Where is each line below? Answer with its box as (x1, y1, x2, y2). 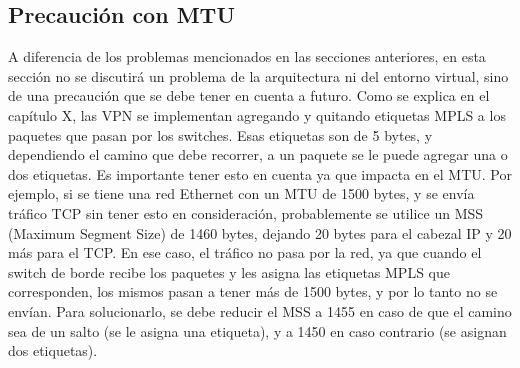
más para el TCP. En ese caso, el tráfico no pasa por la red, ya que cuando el (8, 242, 482, 263)
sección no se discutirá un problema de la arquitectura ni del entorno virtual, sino (8, 65, 509, 86)
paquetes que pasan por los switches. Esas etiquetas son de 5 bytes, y (8, 124, 433, 145)
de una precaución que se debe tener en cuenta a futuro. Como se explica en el (8, 85, 490, 106)
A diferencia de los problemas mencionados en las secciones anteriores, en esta (8, 46, 486, 67)
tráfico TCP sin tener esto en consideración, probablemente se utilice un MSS (8, 202, 484, 223)
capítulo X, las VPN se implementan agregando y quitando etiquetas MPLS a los (8, 104, 506, 125)
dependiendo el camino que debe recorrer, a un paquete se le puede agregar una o (8, 144, 508, 165)
